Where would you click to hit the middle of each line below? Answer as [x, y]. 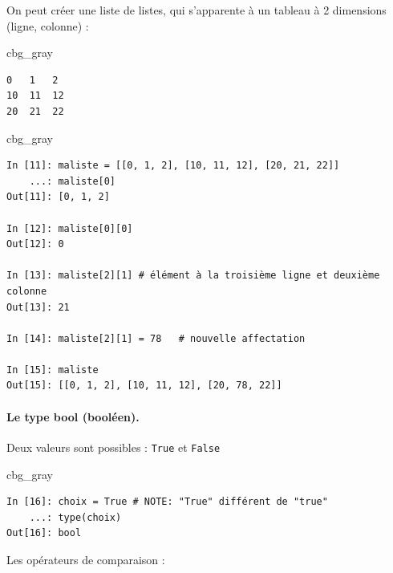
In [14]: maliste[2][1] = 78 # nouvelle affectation [156, 338]
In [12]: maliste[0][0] [70, 228]
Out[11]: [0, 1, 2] [58, 197]
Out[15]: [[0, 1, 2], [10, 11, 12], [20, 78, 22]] [144, 386]
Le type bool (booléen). [73, 416]
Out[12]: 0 [35, 244]
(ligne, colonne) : [48, 25]
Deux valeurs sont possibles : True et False [113, 447]
